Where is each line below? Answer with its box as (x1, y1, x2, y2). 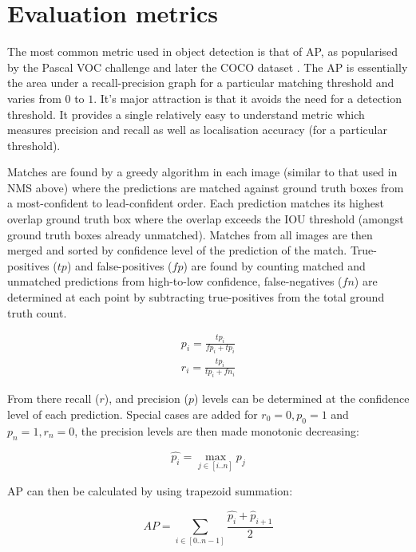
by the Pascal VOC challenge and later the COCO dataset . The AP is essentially (7, 58, 408, 75)
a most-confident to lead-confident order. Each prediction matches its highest (7, 195, 384, 211)
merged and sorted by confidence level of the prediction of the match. (7, 242, 347, 258)
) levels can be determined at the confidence (193, 390, 410, 407)
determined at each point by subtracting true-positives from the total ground (7, 289, 385, 306)
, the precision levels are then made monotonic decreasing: (74, 422, 359, 439)
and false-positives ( (74, 257, 172, 274)
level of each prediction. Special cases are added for (7, 405, 258, 422)
